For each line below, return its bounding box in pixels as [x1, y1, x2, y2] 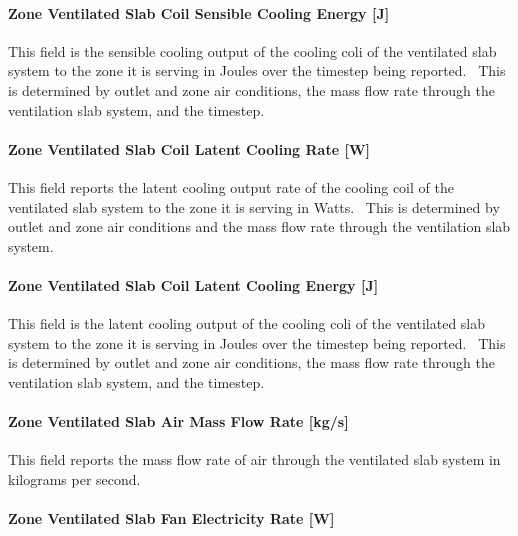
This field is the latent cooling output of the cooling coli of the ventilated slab [8, 313, 486, 334]
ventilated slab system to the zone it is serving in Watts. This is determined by [8, 196, 500, 217]
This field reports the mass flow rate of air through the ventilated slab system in [8, 449, 501, 470]
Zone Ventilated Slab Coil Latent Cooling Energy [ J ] [8, 274, 379, 295]
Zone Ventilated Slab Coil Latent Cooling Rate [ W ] [8, 138, 370, 159]
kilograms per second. [8, 468, 141, 489]
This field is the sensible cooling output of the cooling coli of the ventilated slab [8, 40, 497, 61]
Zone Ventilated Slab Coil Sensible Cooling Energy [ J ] [8, 2, 390, 23]
